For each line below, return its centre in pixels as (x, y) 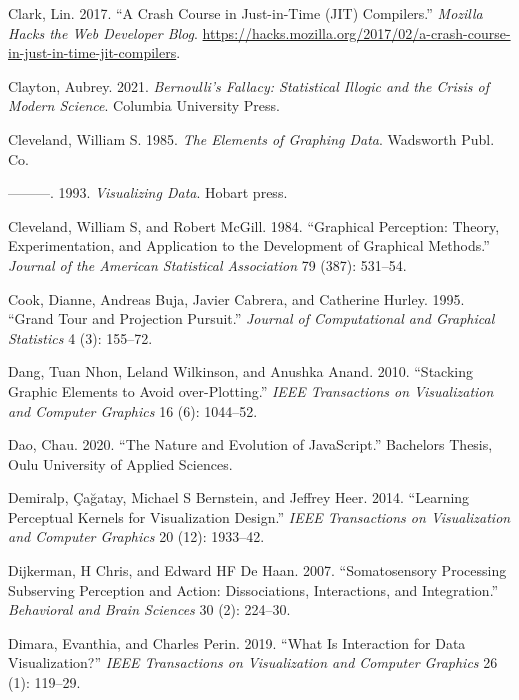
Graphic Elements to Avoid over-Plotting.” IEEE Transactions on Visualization (251, 390)
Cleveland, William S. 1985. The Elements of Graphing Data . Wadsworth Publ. (251, 138)
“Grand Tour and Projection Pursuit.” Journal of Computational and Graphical (251, 318)
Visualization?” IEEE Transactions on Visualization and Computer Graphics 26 (253, 662)
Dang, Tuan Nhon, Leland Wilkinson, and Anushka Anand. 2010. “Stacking (240, 371)
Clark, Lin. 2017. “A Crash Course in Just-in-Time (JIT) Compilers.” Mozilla (245, 13)
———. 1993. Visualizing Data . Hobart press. (148, 192)
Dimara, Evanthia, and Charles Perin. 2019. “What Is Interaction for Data (237, 642)
